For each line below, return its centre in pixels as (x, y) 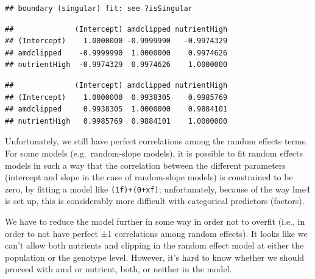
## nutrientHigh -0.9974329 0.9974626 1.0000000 (116, 65)
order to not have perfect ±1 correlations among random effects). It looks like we (156, 233)
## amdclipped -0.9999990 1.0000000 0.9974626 (116, 53)
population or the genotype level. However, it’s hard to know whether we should (155, 257)
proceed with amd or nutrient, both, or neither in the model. (119, 269)
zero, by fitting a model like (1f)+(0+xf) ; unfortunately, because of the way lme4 (157, 189)
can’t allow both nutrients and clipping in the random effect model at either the (154, 245)
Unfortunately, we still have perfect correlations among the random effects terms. (157, 141)
